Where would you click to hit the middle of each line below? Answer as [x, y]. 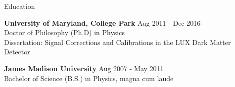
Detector [17, 52]
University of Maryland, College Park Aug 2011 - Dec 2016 [102, 22]
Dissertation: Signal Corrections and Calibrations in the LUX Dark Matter [117, 42]
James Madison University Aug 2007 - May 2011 [84, 68]
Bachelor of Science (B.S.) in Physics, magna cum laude [89, 78]
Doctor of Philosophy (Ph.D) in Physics [64, 32]
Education [20, 6]
